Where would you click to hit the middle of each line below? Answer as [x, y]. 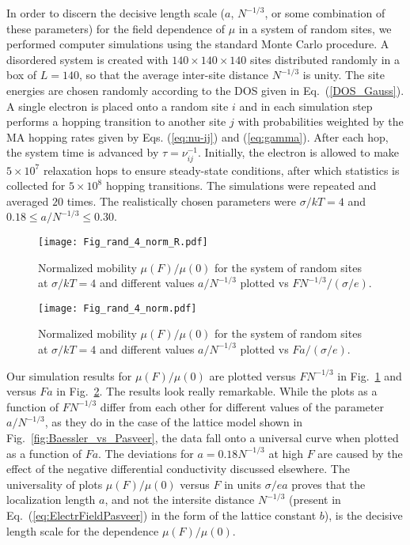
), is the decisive [363, 515]
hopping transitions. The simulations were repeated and [241, 185]
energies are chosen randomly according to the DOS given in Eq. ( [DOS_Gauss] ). [205, 90]
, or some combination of [325, 13]
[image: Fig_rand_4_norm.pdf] [118, 308]
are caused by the [360, 453]
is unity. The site [344, 75]
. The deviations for [146, 453]
